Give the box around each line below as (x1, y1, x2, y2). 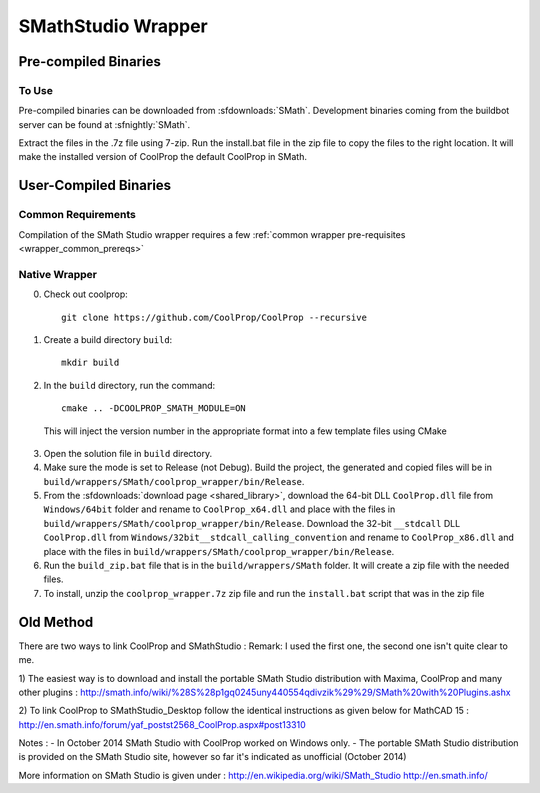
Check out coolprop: (43, 288, 129, 300)
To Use (18, 83, 54, 97)
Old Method (18, 613, 94, 630)
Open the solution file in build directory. (43, 447, 213, 459)
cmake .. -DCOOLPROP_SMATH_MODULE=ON (61, 403, 247, 414)
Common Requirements (18, 208, 137, 222)
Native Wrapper (18, 267, 97, 281)
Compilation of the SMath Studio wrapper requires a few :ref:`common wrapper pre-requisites (18, 228, 406, 240)
